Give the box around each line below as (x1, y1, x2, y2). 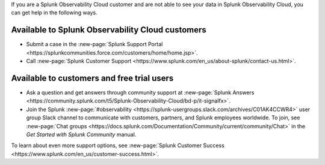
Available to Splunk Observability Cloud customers (11, 25, 207, 35)
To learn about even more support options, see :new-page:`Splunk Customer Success (11, 142, 225, 149)
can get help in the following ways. (11, 9, 97, 16)
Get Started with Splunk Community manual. (26, 131, 137, 138)
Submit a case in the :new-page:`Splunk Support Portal (26, 41, 163, 48)
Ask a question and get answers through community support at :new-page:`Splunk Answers (26, 89, 255, 96)
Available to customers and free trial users (11, 73, 174, 83)
